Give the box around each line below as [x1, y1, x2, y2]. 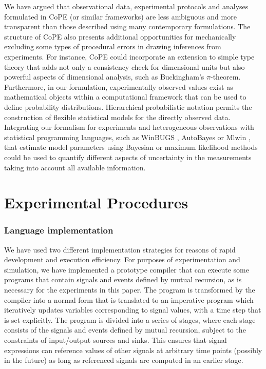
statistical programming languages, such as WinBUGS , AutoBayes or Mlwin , [4, 131, 251, 142]
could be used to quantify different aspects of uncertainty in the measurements [4, 151, 252, 162]
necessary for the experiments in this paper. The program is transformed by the [4, 284, 255, 295]
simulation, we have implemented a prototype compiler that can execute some [4, 264, 249, 275]
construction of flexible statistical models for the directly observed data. [4, 111, 231, 122]
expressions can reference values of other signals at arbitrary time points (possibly [4, 344, 262, 355]
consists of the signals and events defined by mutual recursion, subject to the [4, 324, 246, 335]
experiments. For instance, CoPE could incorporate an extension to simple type [4, 51, 255, 62]
